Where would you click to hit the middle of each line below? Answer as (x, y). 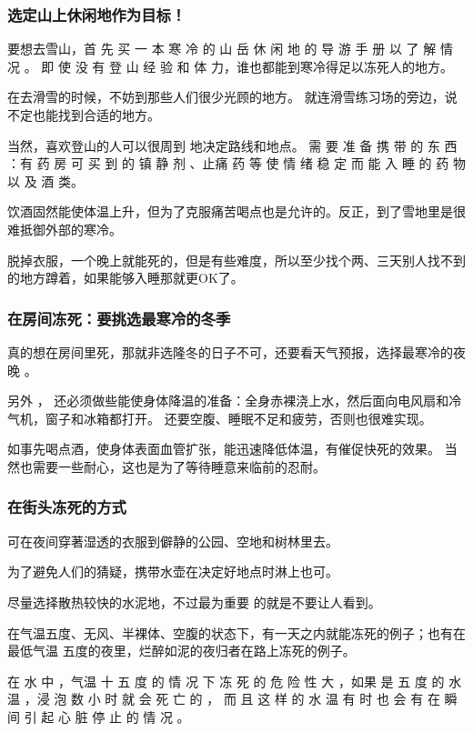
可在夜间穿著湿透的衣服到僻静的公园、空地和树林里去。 (173, 541)
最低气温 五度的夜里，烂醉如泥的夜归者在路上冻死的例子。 (181, 651)
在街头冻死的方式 (67, 507)
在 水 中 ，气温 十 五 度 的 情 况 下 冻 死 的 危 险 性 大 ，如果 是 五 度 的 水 (235, 681)
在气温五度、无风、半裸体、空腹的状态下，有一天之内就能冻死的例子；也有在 (236, 632)
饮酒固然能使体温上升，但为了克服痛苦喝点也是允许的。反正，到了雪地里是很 (236, 211)
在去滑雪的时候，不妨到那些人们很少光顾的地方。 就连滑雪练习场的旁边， (226, 97)
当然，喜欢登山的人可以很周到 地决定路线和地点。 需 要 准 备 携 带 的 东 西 (232, 145)
